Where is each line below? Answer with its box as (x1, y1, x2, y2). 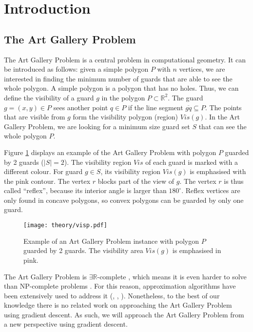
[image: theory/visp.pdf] (23, 222, 107, 229)
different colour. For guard (4, 166, 83, 176)
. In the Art (205, 112, 240, 122)
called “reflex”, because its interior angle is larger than (4, 185, 167, 195)
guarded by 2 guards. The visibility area (23, 245, 143, 255)
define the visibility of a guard (4, 92, 94, 102)
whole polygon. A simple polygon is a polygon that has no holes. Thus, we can (4, 83, 239, 93)
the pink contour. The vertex (4, 176, 91, 186)
